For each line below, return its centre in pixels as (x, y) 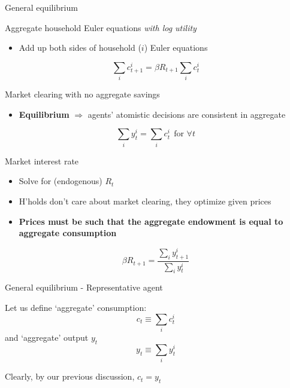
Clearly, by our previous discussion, (70, 376)
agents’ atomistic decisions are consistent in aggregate (187, 114)
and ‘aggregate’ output (47, 337)
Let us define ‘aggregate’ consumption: (76, 307)
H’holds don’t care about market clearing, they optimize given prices (145, 201)
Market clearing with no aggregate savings (82, 94)
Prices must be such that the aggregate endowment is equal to (151, 221)
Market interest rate (42, 161)
